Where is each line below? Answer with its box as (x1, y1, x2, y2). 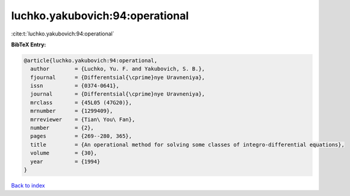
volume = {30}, (30, 150, 98, 156)
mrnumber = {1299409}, (30, 108, 113, 114)
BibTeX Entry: (11, 41, 46, 48)
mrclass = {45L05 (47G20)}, (30, 99, 133, 106)
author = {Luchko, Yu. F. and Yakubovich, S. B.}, (30, 66, 205, 72)
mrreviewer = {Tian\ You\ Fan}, (30, 116, 136, 123)
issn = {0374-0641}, (30, 82, 120, 90)
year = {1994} (30, 158, 101, 165)
